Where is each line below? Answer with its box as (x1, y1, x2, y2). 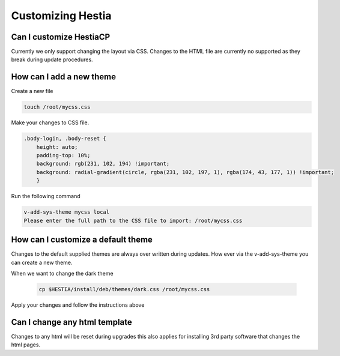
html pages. (11, 341, 41, 348)
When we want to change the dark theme (11, 270, 114, 277)
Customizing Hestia (11, 9, 112, 22)
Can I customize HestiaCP (11, 32, 111, 42)
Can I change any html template (11, 317, 132, 327)
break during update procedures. (11, 56, 93, 63)
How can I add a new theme (11, 72, 117, 82)
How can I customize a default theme (11, 235, 153, 245)
